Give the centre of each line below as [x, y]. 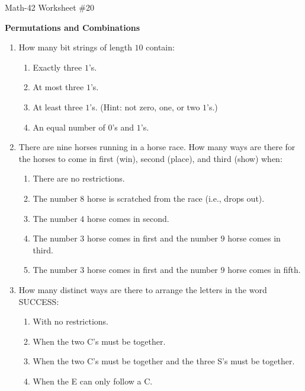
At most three [58, 87]
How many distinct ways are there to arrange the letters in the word [143, 289]
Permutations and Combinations [72, 27]
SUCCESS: [39, 301]
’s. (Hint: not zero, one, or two [145, 107]
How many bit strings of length [75, 47]
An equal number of [69, 127]
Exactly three [57, 67]
